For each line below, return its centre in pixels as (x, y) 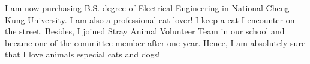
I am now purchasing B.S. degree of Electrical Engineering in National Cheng (147, 8)
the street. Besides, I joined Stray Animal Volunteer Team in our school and (145, 31)
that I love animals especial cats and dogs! (82, 54)
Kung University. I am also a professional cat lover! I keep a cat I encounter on (150, 19)
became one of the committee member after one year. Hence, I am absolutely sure (155, 42)
